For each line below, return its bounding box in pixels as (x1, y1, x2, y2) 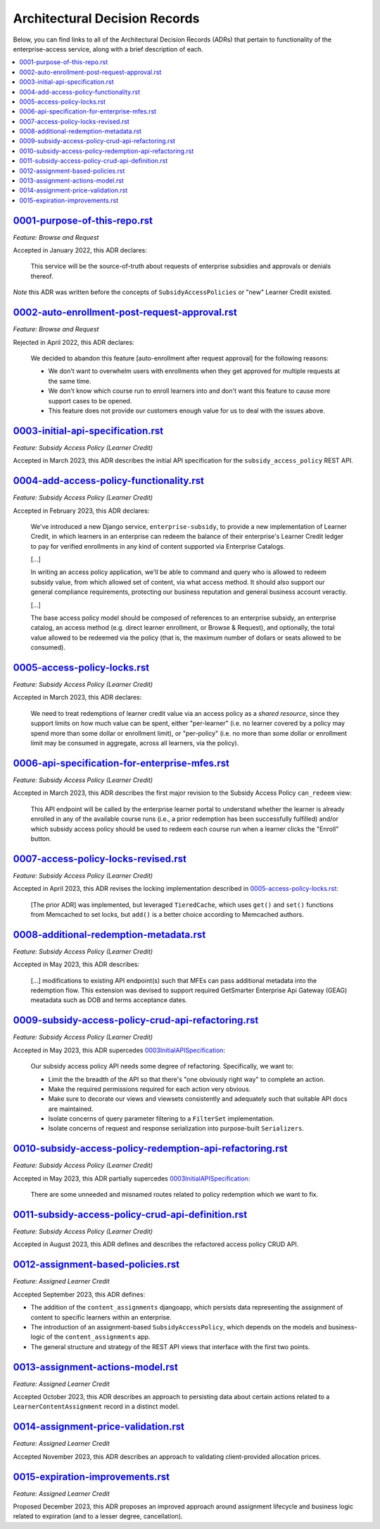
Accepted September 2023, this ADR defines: (13, 1290, 146, 1298)
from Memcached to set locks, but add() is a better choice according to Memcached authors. (30, 910, 304, 918)
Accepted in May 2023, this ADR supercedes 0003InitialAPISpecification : (13, 1046, 225, 1054)
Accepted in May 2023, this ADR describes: (13, 960, 140, 969)
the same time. (48, 377, 91, 385)
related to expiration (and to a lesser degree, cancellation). (13, 1512, 183, 1521)
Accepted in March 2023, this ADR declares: (13, 693, 142, 702)
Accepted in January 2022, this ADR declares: (13, 246, 147, 255)
